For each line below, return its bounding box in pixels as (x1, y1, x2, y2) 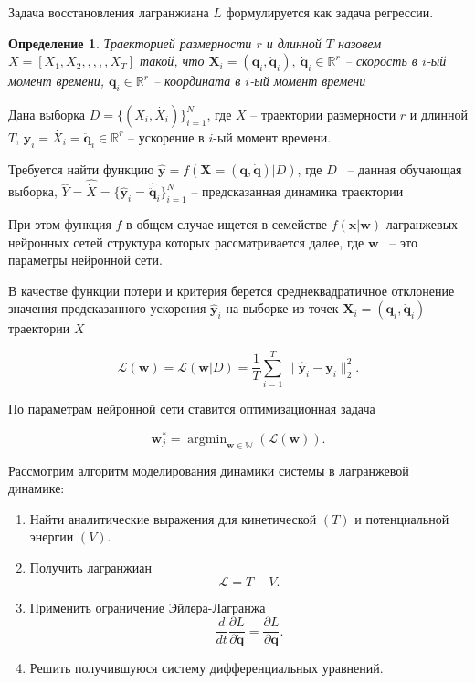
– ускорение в (128, 127, 205, 146)
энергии (29, 527, 74, 546)
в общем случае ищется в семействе (126, 215, 327, 234)
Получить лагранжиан (29, 557, 152, 576)
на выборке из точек (226, 299, 339, 318)
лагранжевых (385, 215, 459, 234)
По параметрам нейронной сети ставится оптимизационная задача (8, 399, 375, 418)
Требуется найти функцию (8, 159, 154, 178)
